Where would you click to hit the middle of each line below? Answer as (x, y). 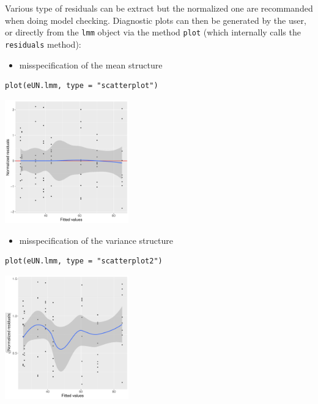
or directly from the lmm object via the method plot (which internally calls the (153, 32)
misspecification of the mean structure (91, 64)
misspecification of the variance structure (96, 240)
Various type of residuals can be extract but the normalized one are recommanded (159, 8)
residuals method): (43, 44)
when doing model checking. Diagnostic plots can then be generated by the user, (156, 20)
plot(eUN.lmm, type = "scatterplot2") (84, 261)
